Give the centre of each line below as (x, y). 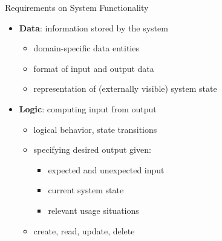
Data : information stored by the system (93, 27)
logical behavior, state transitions (95, 129)
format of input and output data (94, 68)
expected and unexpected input (106, 169)
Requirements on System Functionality (77, 7)
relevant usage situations (93, 210)
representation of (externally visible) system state (125, 88)
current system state (86, 190)
